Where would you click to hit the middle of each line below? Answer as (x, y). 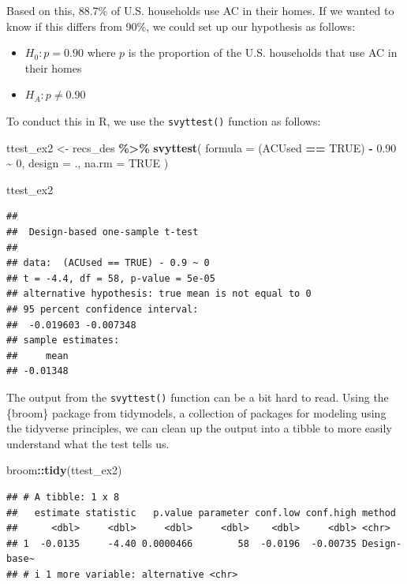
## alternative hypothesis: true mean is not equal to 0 (159, 294)
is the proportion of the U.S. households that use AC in (263, 52)
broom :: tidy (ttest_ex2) (64, 470)
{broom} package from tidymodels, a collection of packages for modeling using (196, 412)
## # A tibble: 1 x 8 (63, 497)
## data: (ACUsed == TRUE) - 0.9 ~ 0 (108, 263)
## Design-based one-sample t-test (103, 232)
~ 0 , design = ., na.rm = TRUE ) (88, 163)
